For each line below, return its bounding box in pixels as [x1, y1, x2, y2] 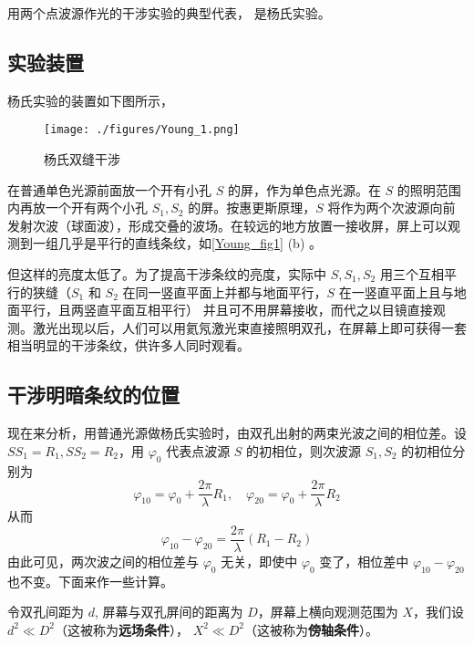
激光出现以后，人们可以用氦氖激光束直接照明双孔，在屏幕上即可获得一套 [32, 317, 467, 337]
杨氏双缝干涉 [44, 150, 120, 169]
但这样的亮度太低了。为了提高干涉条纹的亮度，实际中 [7, 265, 326, 284]
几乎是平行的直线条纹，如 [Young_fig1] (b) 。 [57, 234, 322, 253]
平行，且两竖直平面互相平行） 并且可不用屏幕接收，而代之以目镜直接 [19, 300, 433, 319]
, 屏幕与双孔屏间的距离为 [94, 602, 243, 621]
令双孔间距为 [7, 602, 84, 621]
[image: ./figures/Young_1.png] [44, 123, 240, 137]
